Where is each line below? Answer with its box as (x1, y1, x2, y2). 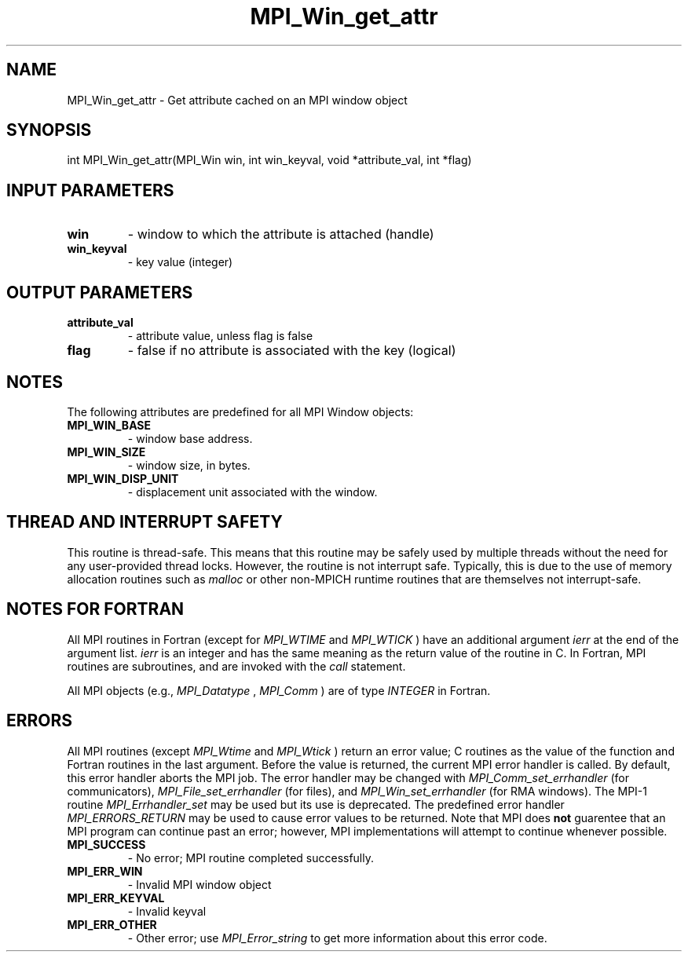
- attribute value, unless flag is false (127, 329, 313, 343)
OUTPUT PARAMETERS (6, 282, 193, 302)
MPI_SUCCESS (67, 837, 146, 851)
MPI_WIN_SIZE (67, 444, 146, 459)
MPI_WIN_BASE (67, 418, 152, 432)
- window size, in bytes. (127, 458, 251, 472)
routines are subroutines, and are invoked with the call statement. (67, 659, 406, 673)
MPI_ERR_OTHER (67, 917, 157, 931)
